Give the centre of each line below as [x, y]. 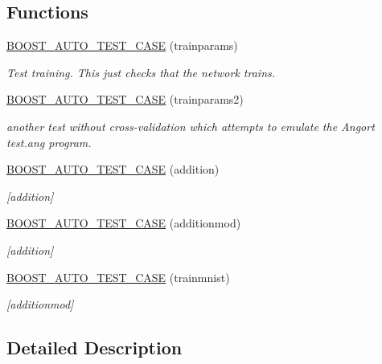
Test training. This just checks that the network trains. [141, 72]
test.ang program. [49, 142]
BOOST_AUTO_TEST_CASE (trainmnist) [118, 277]
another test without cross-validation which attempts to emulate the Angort [191, 126]
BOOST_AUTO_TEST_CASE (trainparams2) [125, 99]
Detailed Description [94, 348]
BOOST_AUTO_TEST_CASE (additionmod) [124, 223]
